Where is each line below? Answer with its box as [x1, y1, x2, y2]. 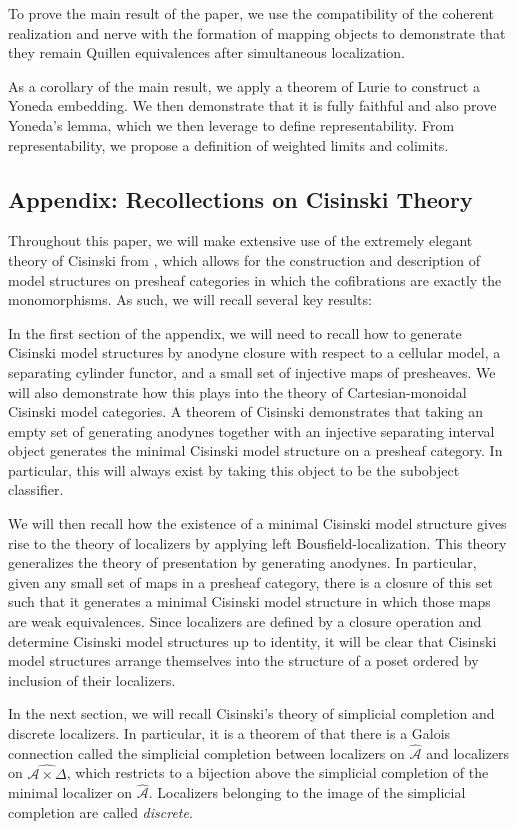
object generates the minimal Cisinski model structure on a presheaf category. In [8, 440, 503, 461]
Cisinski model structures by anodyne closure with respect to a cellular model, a [8, 342, 501, 363]
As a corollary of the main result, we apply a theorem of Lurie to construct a [8, 75, 480, 96]
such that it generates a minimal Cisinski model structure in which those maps [8, 591, 491, 612]
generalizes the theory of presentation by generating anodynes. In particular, [8, 552, 477, 573]
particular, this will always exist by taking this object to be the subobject [8, 459, 460, 480]
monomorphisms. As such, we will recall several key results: [8, 289, 372, 310]
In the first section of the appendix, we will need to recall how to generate [8, 322, 462, 343]
